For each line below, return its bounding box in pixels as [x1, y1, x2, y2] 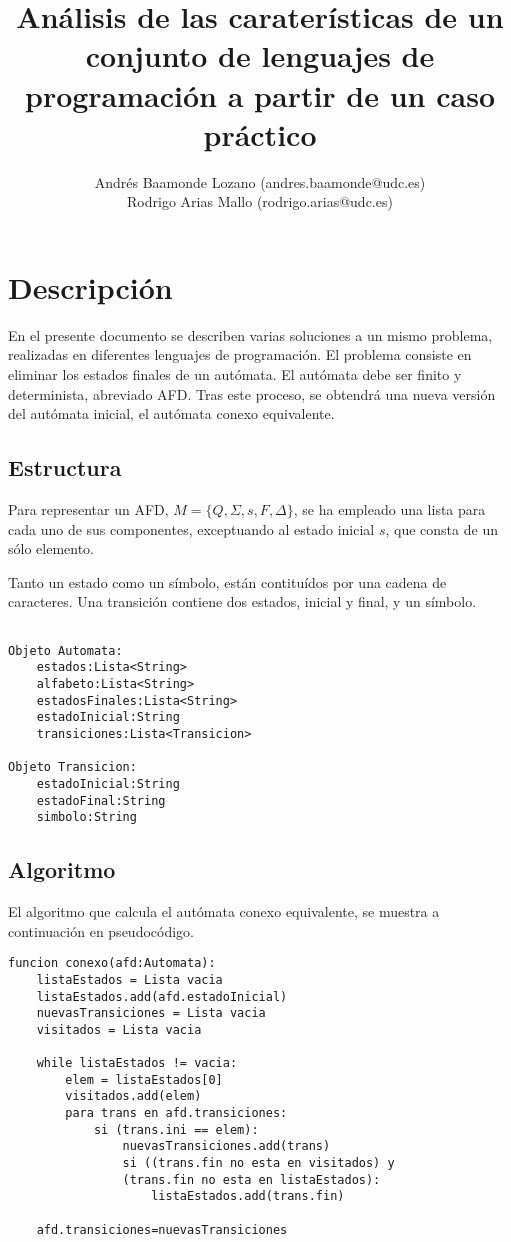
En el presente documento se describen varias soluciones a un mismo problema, [8, 324, 493, 345]
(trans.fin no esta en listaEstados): [122, 1172, 381, 1187]
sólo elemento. [8, 538, 95, 559]
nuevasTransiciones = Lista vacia [36, 1006, 266, 1021]
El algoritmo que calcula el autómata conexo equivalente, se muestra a [8, 901, 440, 922]
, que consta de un [385, 518, 498, 539]
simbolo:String [36, 810, 137, 825]
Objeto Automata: [8, 643, 123, 658]
